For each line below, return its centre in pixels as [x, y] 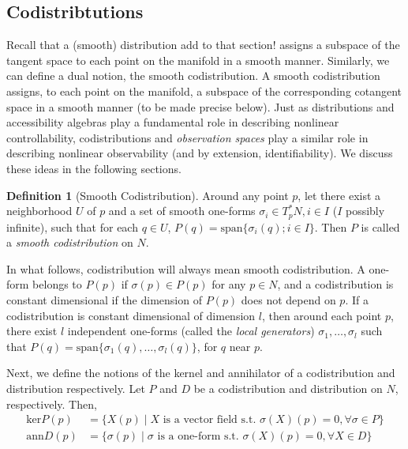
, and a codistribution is [335, 284]
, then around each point [322, 315]
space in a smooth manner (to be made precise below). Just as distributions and [200, 106]
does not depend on [288, 299]
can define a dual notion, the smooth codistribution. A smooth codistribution [193, 75]
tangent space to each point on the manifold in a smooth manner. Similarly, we [198, 60]
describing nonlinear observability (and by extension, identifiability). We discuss [200, 153]
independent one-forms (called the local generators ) [191, 331]
